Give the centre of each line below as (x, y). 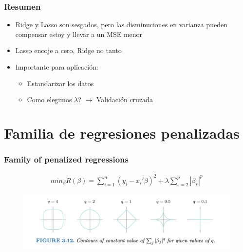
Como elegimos (49, 99)
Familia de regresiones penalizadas (122, 133)
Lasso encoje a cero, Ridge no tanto (68, 50)
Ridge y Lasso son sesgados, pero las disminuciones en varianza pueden (121, 25)
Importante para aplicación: (57, 67)
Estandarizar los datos (60, 83)
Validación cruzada (124, 99)
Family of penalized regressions (66, 159)
